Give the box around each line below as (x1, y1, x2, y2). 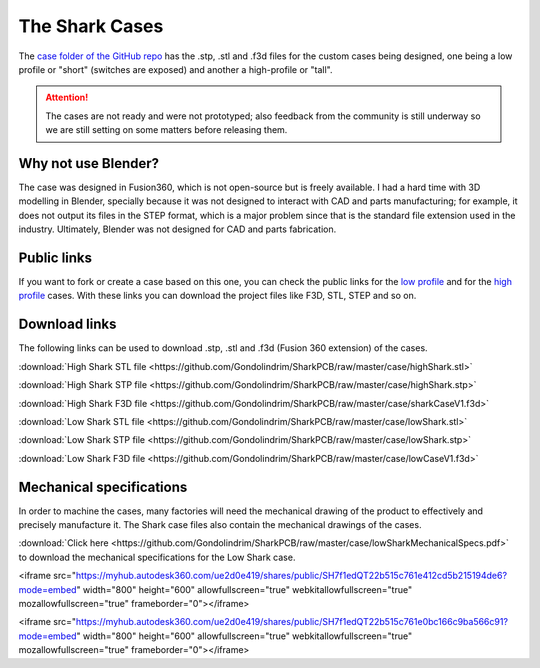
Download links (18, 316, 117, 333)
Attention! (45, 91, 89, 104)
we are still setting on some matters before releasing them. (45, 124, 288, 136)
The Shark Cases (18, 15, 164, 37)
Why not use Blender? (18, 155, 160, 172)
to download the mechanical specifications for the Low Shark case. (18, 551, 296, 563)
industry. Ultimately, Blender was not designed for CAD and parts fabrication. (18, 223, 337, 235)
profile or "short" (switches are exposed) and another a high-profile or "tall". (18, 63, 334, 75)
